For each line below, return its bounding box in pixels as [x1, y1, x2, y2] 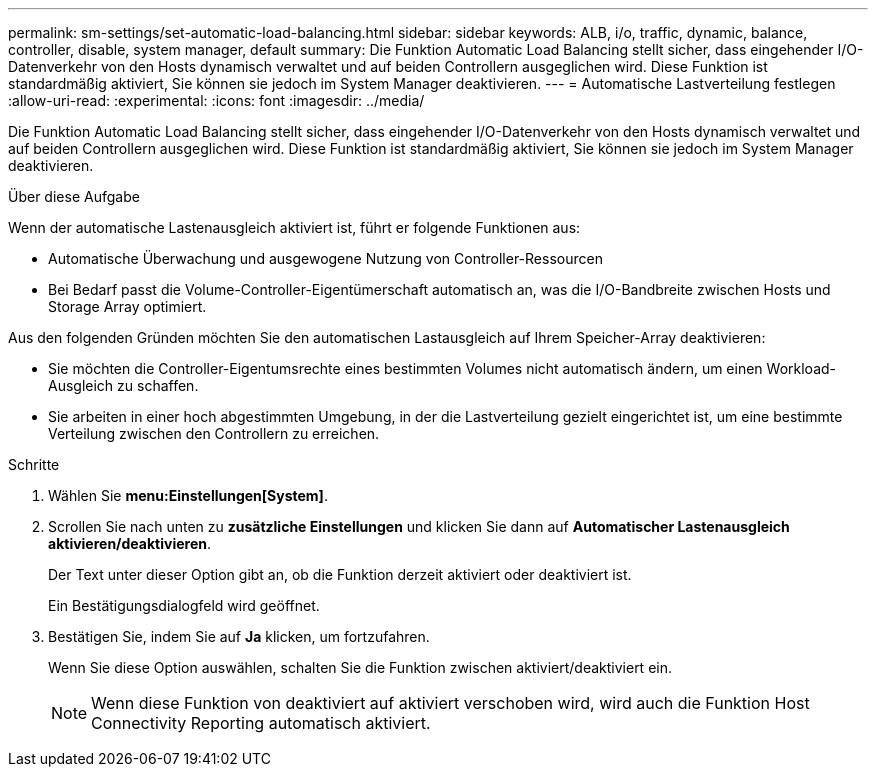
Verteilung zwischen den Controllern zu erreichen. [48, 425, 380, 442]
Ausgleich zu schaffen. [48, 377, 199, 394]
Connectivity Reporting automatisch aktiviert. [91, 713, 431, 733]
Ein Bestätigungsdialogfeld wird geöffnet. [48, 597, 320, 614]
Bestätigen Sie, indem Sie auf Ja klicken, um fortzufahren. [48, 628, 430, 645]
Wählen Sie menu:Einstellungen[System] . [48, 487, 328, 504]
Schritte [8, 456, 60, 473]
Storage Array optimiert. [48, 298, 207, 315]
